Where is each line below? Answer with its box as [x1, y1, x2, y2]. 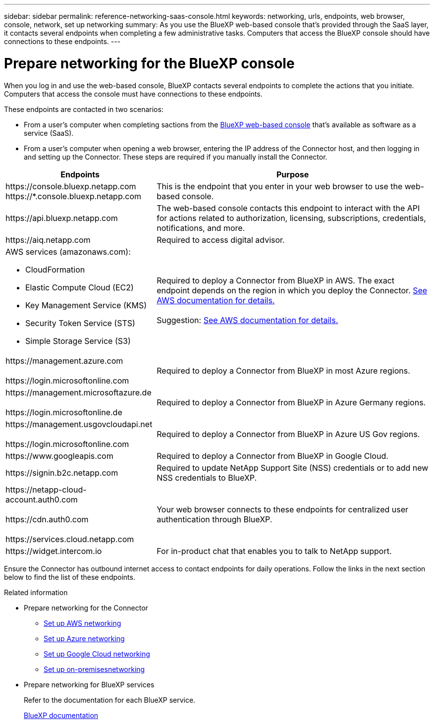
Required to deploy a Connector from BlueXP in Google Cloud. [157, 450, 388, 461]
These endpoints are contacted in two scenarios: [4, 105, 163, 113]
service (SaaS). [24, 128, 74, 137]
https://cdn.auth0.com [5, 514, 89, 524]
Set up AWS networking [44, 618, 121, 627]
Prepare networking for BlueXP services [24, 680, 155, 689]
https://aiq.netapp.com [5, 234, 91, 245]
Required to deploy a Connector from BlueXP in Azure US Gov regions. [157, 429, 420, 439]
